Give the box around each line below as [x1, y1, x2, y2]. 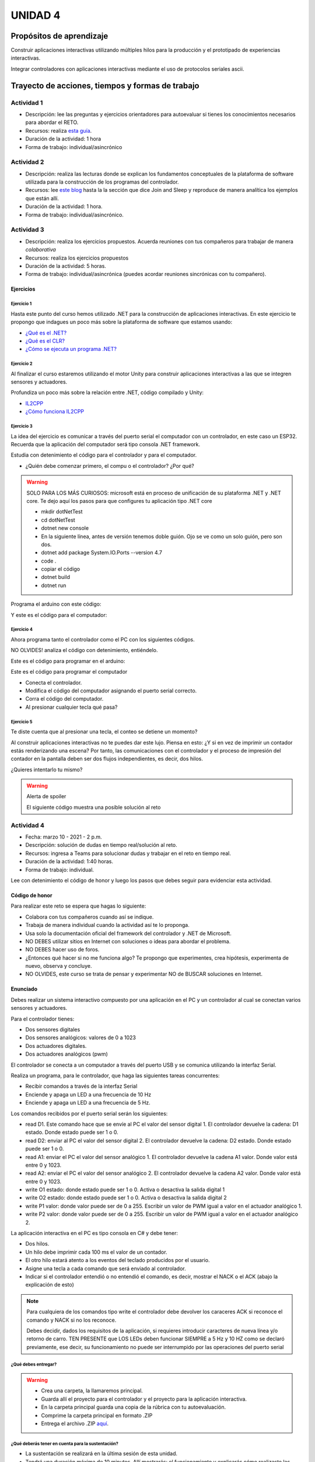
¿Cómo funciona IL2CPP [25, 408, 85, 415]
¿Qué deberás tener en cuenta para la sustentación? [10, 1440, 119, 1447]
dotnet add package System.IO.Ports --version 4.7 [41, 549, 163, 556]
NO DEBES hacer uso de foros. [25, 946, 100, 953]
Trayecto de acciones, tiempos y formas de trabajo [10, 81, 199, 91]
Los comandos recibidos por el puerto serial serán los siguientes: [10, 1110, 168, 1117]
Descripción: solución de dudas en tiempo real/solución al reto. [25, 842, 177, 849]
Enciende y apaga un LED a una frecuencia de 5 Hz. [25, 1099, 151, 1106]
